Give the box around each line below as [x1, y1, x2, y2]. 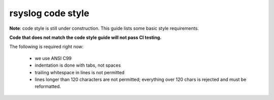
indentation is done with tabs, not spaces [35, 62, 121, 68]
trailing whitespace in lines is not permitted [35, 69, 125, 75]
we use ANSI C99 [35, 55, 72, 61]
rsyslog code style [9, 8, 90, 19]
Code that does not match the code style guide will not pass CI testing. [9, 34, 162, 40]
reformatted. [35, 83, 61, 89]
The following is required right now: [9, 43, 84, 50]
